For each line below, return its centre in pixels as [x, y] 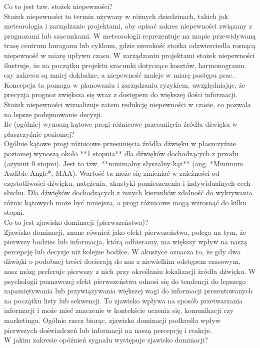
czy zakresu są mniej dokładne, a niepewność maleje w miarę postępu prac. [119, 75]
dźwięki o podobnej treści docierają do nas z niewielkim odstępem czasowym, [122, 261]
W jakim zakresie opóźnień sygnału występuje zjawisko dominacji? [106, 340]
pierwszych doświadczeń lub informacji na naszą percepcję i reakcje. [108, 330]
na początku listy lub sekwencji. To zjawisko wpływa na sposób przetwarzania [123, 300]
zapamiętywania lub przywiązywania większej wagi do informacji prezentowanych [128, 291]
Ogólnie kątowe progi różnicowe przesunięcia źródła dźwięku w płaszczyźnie [120, 143]
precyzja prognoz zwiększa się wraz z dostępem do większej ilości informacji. [121, 94]
